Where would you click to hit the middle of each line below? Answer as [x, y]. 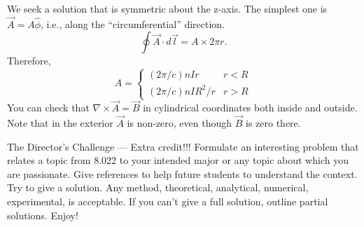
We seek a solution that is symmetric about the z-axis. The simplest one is [167, 8]
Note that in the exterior [60, 123]
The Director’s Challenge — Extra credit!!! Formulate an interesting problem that [183, 146]
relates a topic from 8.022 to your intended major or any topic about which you [178, 160]
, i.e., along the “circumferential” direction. [133, 23]
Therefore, [29, 61]
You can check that [48, 108]
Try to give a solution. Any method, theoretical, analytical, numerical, [158, 187]
